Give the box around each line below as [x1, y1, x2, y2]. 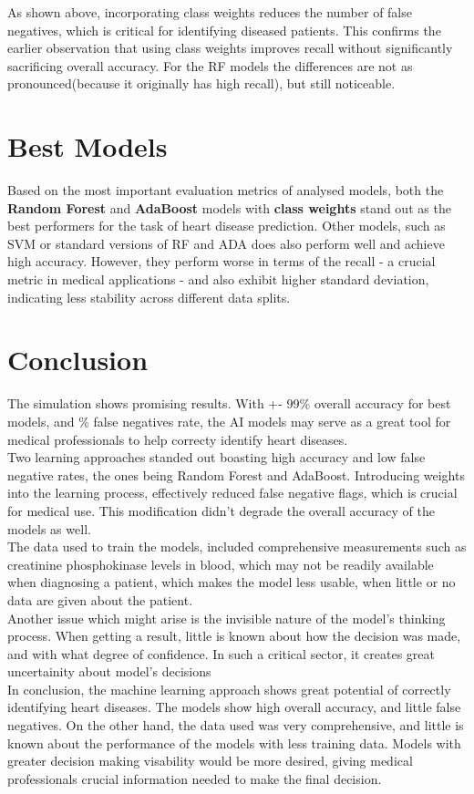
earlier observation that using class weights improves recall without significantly [7, 38, 453, 57]
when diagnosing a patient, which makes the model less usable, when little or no [7, 572, 456, 592]
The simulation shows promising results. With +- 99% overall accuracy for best [7, 394, 451, 413]
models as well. [7, 519, 91, 538]
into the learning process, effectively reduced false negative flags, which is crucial [7, 483, 458, 502]
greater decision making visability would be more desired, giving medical [7, 751, 413, 770]
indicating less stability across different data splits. [7, 287, 291, 306]
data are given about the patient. [7, 590, 193, 609]
